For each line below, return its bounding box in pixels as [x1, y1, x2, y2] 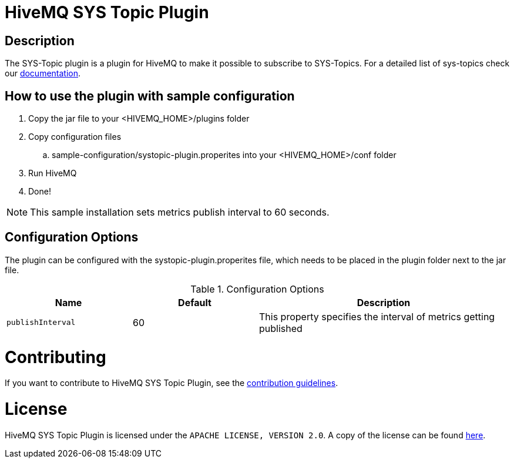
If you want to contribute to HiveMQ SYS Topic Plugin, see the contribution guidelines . [5, 378, 338, 388]
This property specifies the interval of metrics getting [259, 310, 495, 323]
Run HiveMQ [28, 168, 77, 179]
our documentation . [5, 68, 81, 79]
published [259, 322, 303, 334]
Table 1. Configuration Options [190, 283, 324, 295]
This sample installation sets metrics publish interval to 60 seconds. [30, 206, 330, 219]
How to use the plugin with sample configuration [5, 88, 295, 103]
